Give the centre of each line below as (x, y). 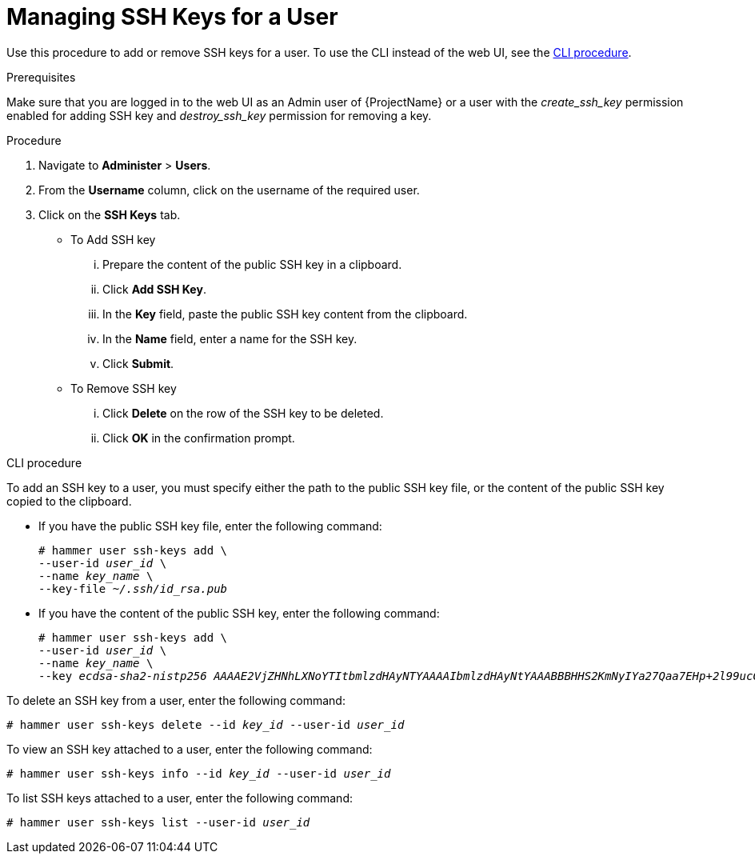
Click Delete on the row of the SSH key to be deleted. (243, 413)
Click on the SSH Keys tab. (110, 214)
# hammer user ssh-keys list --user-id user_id (158, 822)
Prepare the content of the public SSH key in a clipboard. (252, 264)
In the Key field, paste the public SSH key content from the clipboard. (285, 314)
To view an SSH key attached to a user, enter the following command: (190, 749)
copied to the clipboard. (69, 501)
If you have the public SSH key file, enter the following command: (210, 526)
